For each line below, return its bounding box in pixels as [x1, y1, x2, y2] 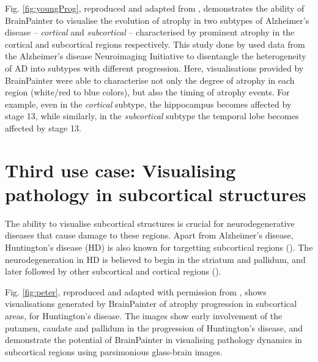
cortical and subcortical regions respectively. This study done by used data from [5, 37, 305, 50]
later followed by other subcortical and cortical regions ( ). [5, 265, 221, 278]
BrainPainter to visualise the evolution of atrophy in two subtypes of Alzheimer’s [5, 13, 309, 26]
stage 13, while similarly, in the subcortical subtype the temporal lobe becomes [5, 109, 299, 122]
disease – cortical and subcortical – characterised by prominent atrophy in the [5, 26, 295, 39]
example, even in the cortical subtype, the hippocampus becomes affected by [5, 97, 292, 110]
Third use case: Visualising [5, 157, 236, 182]
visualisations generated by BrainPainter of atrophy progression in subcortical [5, 297, 297, 310]
